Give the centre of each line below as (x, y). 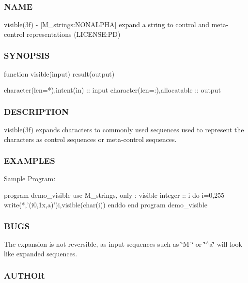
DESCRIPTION (37, 111)
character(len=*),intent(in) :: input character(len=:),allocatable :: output (112, 90)
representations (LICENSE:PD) (74, 34)
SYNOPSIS (27, 55)
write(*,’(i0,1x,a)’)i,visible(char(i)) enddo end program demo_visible (106, 204)
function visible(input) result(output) (59, 73)
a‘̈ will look (226, 244)
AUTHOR (24, 275)
